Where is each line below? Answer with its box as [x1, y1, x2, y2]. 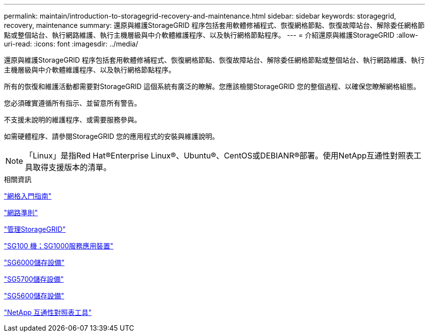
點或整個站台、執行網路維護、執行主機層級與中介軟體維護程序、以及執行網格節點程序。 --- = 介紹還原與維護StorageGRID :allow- [4, 31, 419, 39]
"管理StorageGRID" [4, 225, 66, 233]
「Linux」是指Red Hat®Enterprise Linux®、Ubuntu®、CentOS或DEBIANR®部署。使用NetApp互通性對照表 [25, 151, 414, 160]
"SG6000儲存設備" [4, 258, 65, 267]
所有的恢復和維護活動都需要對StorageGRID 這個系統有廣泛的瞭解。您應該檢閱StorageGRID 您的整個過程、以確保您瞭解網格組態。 [4, 82, 420, 90]
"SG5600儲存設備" [4, 291, 65, 300]
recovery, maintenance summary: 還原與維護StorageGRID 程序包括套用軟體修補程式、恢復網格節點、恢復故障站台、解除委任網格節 [4, 21, 425, 29]
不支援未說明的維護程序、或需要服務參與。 [4, 115, 141, 124]
